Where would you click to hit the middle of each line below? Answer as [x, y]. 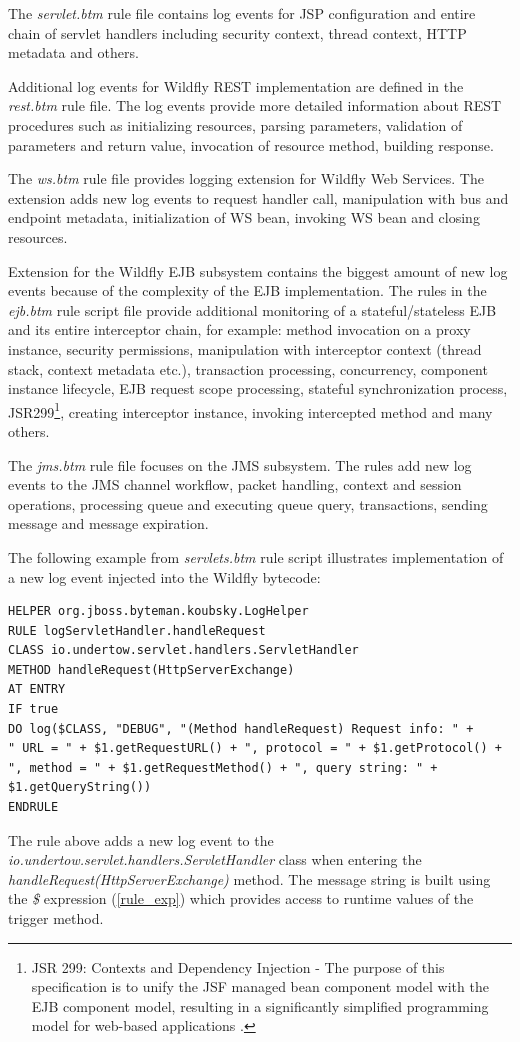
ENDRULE [33, 807]
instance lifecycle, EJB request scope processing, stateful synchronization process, [258, 388]
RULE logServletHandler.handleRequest [137, 630]
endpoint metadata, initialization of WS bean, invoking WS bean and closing [244, 217]
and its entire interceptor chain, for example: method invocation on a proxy [239, 329]
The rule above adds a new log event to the [141, 839]
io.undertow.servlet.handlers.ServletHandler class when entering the [215, 859]
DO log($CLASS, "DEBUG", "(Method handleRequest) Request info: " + [241, 728]
